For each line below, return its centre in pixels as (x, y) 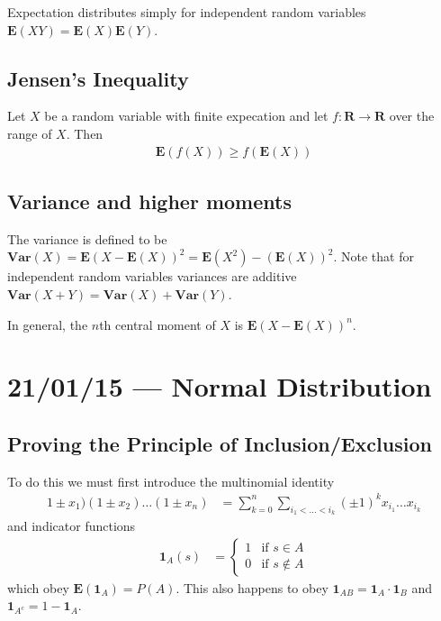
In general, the (48, 324)
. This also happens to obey (252, 587)
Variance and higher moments (149, 201)
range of (30, 133)
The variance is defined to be (87, 238)
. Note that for (373, 256)
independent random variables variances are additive (152, 276)
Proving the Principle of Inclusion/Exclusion (220, 443)
